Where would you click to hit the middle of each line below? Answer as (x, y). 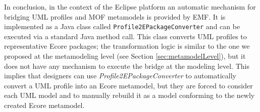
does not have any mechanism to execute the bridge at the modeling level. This (127, 66)
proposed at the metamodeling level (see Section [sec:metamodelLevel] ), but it (125, 56)
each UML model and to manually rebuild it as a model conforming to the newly (129, 95)
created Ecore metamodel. (44, 105)
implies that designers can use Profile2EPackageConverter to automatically (120, 76)
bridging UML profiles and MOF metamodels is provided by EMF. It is (115, 16)
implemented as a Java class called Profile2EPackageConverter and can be (122, 26)
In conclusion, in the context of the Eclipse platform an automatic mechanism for (130, 7)
